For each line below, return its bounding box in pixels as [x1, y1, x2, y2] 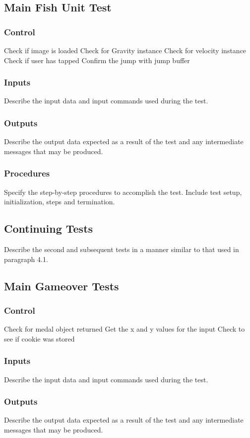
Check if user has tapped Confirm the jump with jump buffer [4, 55, 190, 65]
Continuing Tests [4, 221, 93, 236]
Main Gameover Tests [4, 278, 119, 293]
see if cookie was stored [4, 333, 75, 344]
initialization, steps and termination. [4, 196, 115, 207]
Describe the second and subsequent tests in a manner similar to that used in [4, 244, 239, 255]
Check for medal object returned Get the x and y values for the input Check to [4, 324, 245, 334]
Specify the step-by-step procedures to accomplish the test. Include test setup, [4, 186, 242, 197]
